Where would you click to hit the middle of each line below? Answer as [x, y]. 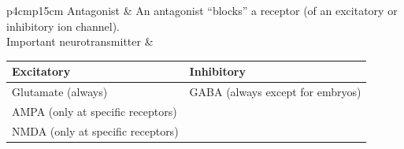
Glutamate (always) [60, 92]
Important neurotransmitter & [80, 41]
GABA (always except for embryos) [275, 92]
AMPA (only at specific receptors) [95, 111]
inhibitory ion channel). [63, 26]
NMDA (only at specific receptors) [95, 130]
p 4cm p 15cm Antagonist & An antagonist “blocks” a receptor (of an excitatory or [202, 10]
